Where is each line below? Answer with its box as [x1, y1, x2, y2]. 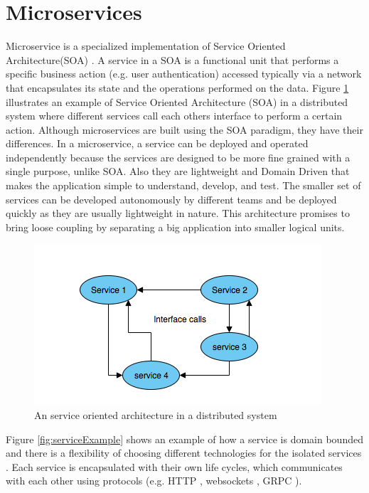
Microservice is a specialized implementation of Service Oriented [6, 38, 286, 53]
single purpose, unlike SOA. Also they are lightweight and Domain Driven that [6, 164, 350, 179]
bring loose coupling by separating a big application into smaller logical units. [6, 219, 345, 234]
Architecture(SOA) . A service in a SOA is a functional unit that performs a [6, 52, 339, 67]
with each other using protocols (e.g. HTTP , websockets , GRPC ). [6, 473, 302, 488]
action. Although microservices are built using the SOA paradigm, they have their [6, 122, 363, 137]
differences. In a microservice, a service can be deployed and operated [6, 136, 309, 151]
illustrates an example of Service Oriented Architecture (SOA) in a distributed [6, 94, 348, 109]
